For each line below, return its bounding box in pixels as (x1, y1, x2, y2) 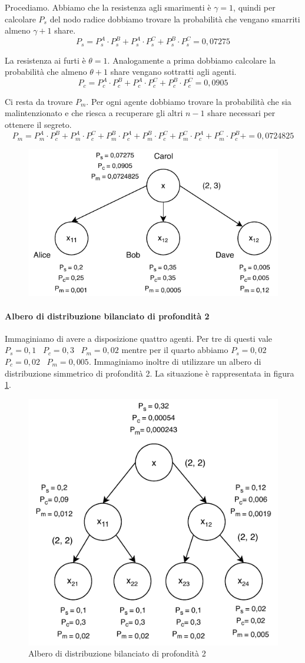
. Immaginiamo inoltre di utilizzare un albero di (88, 355, 261, 367)
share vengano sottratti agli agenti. (110, 65, 237, 78)
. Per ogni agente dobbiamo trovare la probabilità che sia (86, 95, 291, 107)
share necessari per (207, 107, 276, 119)
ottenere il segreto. (5, 118, 72, 131)
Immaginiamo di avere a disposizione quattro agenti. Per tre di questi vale (5, 332, 273, 344)
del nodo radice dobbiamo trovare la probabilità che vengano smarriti (49, 12, 300, 25)
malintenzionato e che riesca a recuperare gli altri (5, 107, 183, 119)
